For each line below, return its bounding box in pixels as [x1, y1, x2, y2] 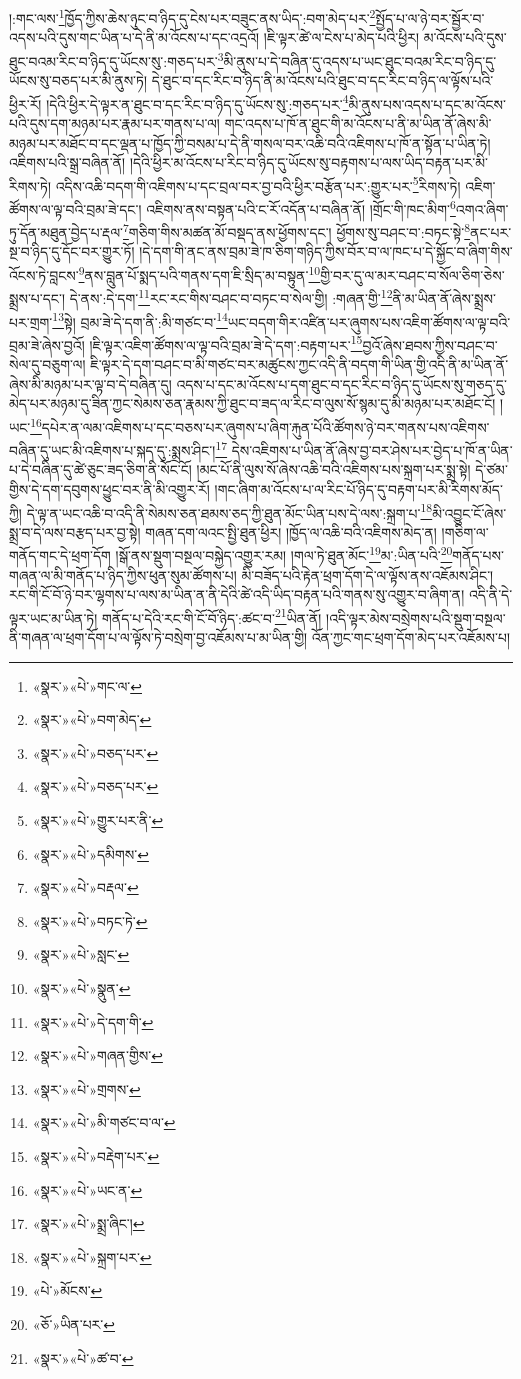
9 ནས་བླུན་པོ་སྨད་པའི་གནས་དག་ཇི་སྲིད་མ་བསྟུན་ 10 [78, 262, 321, 285]
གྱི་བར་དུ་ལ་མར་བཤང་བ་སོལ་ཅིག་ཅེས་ [320, 264, 505, 285]
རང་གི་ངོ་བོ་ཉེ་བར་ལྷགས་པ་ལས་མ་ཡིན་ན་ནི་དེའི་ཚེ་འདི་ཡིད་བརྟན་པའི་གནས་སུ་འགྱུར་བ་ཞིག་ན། [9, 584, 465, 605]
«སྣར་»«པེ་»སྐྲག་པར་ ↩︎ [32, 1246, 152, 1267]
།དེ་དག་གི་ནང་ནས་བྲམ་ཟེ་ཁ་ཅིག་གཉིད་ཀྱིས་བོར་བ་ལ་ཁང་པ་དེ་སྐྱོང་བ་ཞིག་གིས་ [139, 241, 513, 262]
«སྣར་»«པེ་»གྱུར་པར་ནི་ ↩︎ [32, 810, 164, 831]
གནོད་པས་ [452, 545, 504, 566]
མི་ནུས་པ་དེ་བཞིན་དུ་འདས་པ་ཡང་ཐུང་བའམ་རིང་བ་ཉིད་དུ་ [223, 50, 497, 71]
